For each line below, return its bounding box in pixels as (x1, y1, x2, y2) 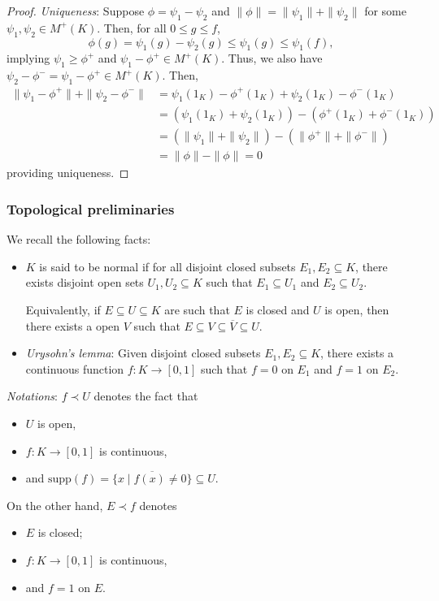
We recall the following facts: (7, 231, 151, 248)
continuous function (25, 360, 124, 377)
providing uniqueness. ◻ (7, 164, 129, 181)
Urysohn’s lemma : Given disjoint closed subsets (25, 344, 261, 361)
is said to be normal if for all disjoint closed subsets (39, 257, 296, 275)
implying (7, 50, 50, 67)
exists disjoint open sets (25, 274, 144, 291)
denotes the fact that (93, 387, 198, 404)
